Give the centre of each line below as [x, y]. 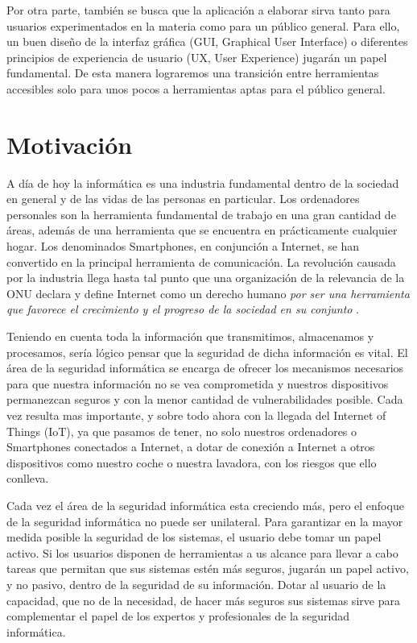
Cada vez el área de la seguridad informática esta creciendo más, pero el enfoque [205, 505]
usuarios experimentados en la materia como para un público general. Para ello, [203, 25]
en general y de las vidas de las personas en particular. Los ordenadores [183, 199]
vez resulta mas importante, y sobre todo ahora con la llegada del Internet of [196, 415]
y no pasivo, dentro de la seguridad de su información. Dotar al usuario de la [196, 584]
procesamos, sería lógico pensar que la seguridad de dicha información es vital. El [207, 352]
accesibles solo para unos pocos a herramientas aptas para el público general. [196, 88]
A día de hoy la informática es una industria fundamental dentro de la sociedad [203, 183]
